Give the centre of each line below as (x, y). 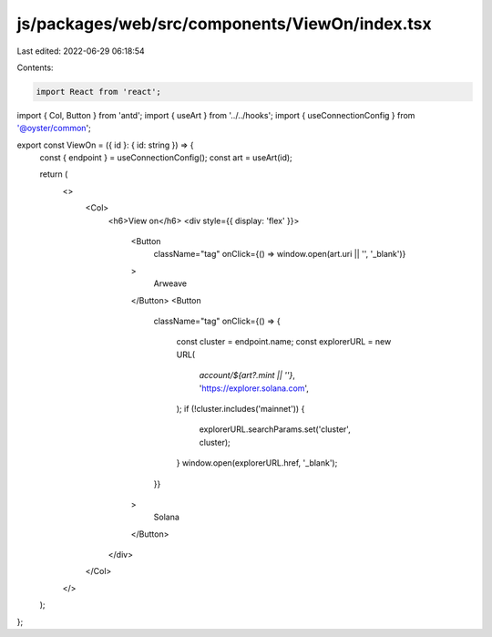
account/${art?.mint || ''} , (247, 375)
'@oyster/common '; (54, 128)
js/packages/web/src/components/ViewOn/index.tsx (224, 24)
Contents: (35, 67)
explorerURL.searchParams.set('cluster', (275, 429)
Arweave (170, 283)
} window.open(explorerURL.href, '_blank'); (257, 463)
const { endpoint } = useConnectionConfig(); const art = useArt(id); (166, 158)
